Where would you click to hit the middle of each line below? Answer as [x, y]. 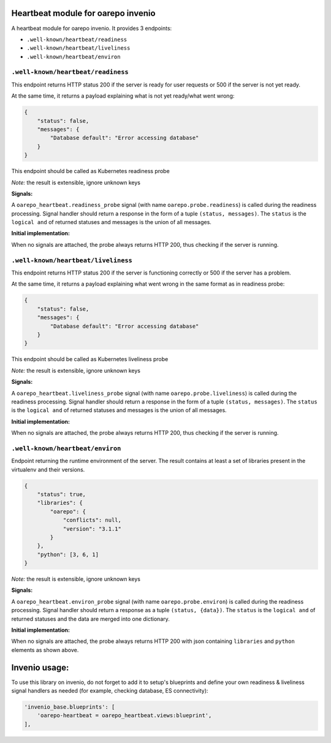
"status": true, [61, 494]
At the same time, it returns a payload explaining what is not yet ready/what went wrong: [123, 96]
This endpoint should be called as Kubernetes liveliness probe [90, 359]
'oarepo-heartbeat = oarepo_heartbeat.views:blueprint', [124, 716]
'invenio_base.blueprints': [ [70, 707]
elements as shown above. [45, 650]
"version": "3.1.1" [92, 529]
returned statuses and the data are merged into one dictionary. [90, 619]
